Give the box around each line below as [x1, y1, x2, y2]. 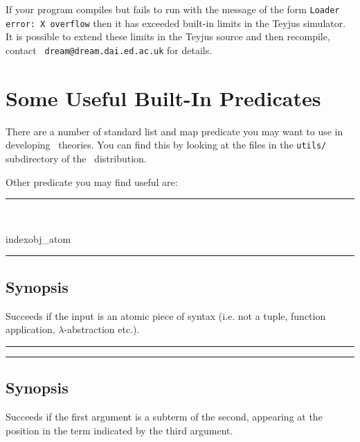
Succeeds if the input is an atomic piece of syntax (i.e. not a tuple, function [6, 308, 326, 323]
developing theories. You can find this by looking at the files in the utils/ [6, 137, 327, 152]
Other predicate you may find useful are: [6, 174, 178, 189]
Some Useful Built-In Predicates [6, 83, 321, 112]
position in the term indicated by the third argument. [6, 423, 233, 437]
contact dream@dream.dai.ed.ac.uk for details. [6, 42, 213, 57]
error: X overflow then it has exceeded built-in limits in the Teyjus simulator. [6, 15, 346, 30]
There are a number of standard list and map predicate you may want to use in [6, 124, 343, 138]
